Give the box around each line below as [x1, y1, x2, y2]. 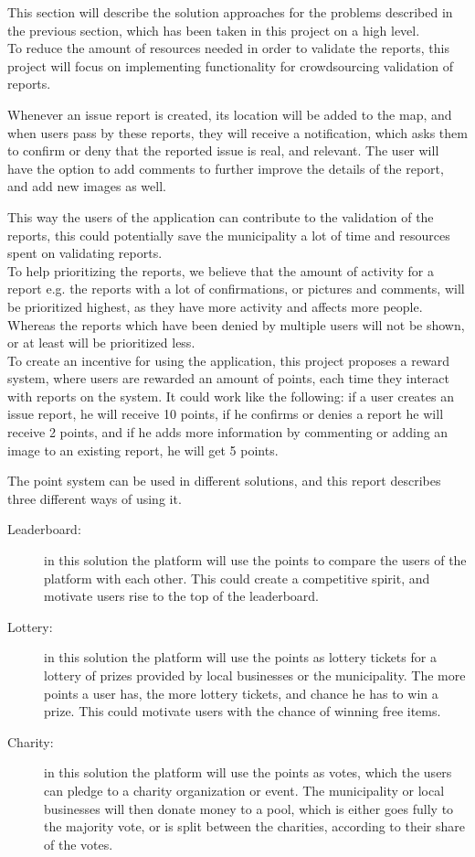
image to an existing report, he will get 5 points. [7, 440, 279, 459]
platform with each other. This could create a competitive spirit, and [44, 568, 430, 587]
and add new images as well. [7, 177, 166, 196]
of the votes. [44, 834, 113, 853]
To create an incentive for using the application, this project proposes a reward [7, 350, 449, 370]
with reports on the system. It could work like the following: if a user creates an [7, 386, 454, 405]
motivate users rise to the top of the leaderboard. [44, 586, 319, 605]
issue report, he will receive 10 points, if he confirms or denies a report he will [7, 404, 444, 423]
